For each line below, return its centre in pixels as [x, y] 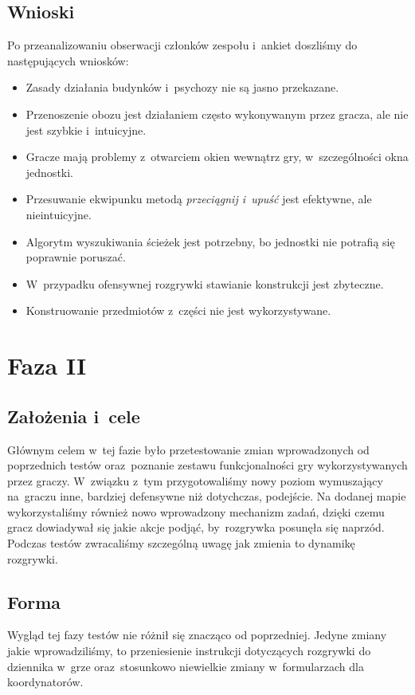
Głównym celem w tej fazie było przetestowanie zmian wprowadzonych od [188, 449]
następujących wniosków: [68, 60]
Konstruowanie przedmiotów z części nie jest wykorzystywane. [178, 310]
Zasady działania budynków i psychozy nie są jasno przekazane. [182, 87]
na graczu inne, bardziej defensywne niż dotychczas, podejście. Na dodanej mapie [207, 496]
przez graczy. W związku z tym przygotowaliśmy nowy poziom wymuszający [195, 480]
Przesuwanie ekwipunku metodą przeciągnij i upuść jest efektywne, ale [199, 199]
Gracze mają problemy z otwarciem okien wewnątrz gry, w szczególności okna [217, 157]
